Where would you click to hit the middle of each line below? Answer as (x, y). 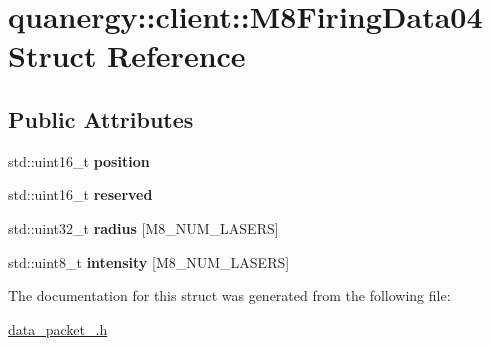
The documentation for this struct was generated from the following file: (229, 295)
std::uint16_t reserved (80, 194)
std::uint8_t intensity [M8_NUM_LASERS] (149, 261)
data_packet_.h (58, 328)
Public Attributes (101, 118)
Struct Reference (127, 55)
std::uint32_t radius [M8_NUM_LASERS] (143, 227)
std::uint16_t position (79, 160)
